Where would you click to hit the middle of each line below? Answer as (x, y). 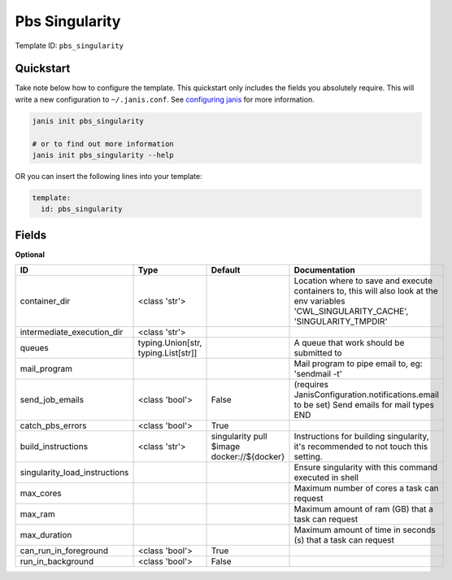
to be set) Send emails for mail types (364, 405)
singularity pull (239, 437)
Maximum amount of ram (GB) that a (364, 509)
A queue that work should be (349, 343)
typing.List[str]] (167, 353)
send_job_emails (52, 400)
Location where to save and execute (363, 281)
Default (226, 270)
